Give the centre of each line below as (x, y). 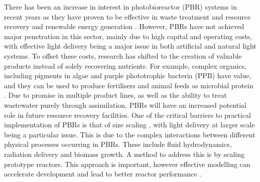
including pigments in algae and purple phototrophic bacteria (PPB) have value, (128, 75)
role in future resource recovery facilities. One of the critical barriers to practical (127, 115)
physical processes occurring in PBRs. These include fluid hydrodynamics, (118, 144)
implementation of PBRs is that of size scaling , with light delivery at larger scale (129, 125)
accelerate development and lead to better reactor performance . (103, 174)
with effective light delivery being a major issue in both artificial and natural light (130, 46)
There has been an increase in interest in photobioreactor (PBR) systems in (120, 7)
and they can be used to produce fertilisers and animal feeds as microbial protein (129, 85)
